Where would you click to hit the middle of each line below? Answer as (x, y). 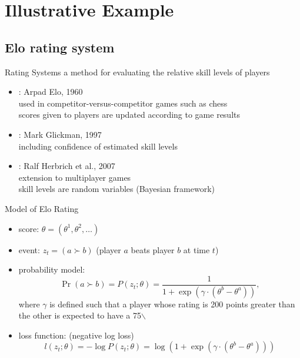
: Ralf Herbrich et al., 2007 (67, 166)
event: (29, 249)
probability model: (52, 269)
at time (196, 249)
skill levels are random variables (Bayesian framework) (116, 189)
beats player (153, 249)
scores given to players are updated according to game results (129, 115)
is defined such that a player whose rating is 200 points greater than (172, 304)
